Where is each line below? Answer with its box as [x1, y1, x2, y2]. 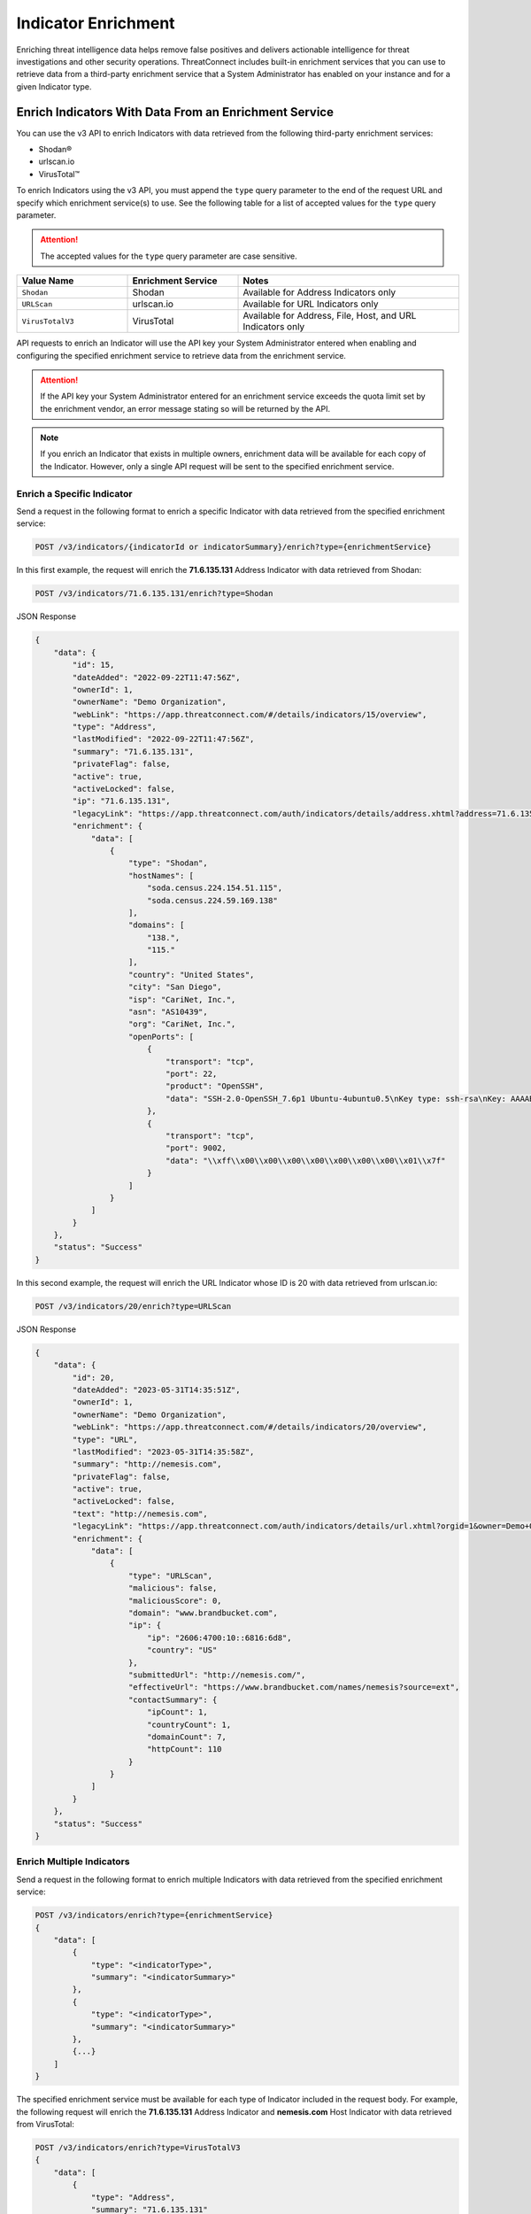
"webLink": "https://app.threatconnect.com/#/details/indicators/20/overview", [72, 1422, 427, 1432]
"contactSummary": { [128, 1694, 218, 1705]
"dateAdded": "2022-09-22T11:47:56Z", [72, 672, 241, 682]
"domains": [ [128, 920, 185, 930]
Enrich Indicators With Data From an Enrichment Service [16, 105, 334, 120]
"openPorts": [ [128, 1032, 195, 1041]
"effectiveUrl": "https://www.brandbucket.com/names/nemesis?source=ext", [128, 1683, 460, 1692]
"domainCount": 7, [146, 1731, 227, 1742]
